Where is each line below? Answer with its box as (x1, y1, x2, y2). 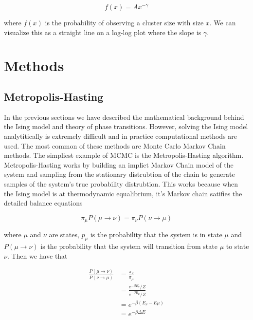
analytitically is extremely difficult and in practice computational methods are (4, 131, 237, 141)
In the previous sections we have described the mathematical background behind (4, 112, 244, 122)
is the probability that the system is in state (90, 229, 222, 240)
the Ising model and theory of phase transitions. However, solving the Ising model (4, 121, 248, 132)
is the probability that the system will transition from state (40, 241, 217, 251)
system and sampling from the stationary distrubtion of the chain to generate (4, 169, 235, 179)
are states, (49, 229, 79, 240)
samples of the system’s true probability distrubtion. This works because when (4, 178, 238, 188)
